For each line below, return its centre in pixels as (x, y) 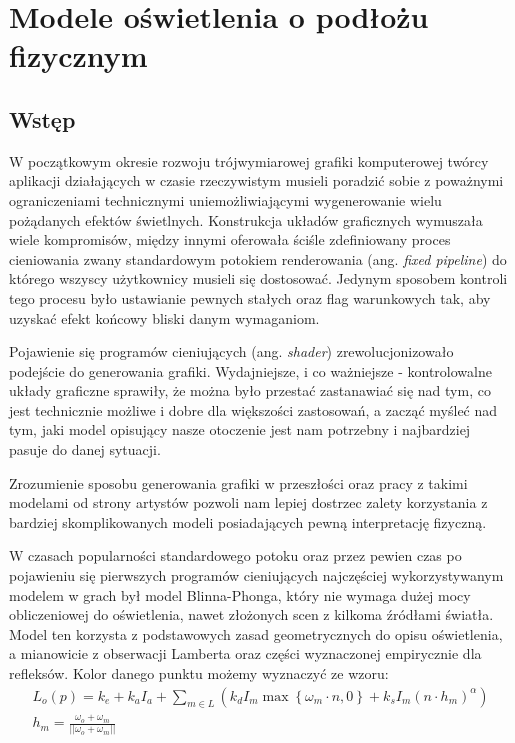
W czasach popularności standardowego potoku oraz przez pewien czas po (235, 555)
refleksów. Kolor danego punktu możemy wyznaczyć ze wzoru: (199, 673)
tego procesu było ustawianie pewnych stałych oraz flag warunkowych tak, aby (250, 297)
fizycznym (78, 55)
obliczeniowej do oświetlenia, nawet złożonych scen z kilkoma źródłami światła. (251, 614)
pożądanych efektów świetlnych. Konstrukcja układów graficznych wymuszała (246, 219)
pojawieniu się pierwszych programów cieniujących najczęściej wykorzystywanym (256, 575)
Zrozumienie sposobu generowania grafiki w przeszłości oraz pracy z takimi (238, 482)
